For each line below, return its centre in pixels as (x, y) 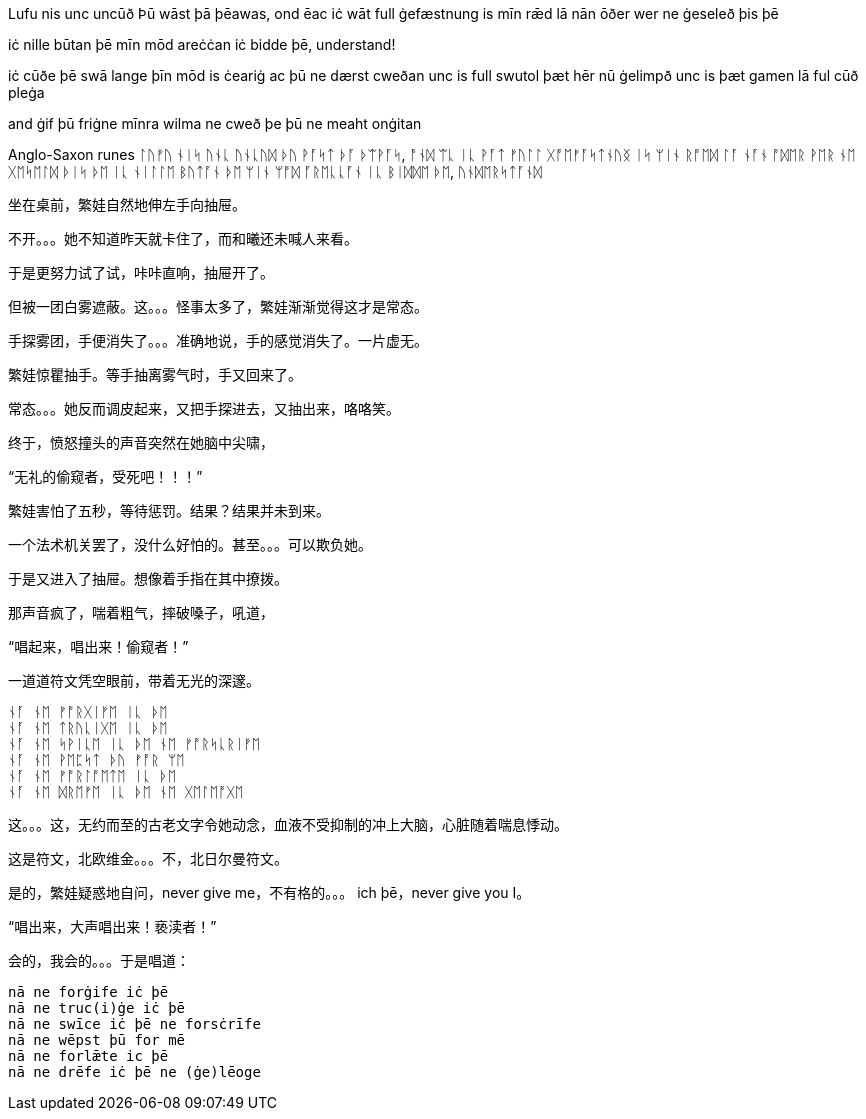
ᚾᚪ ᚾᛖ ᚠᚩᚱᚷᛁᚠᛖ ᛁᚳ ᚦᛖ (88, 712)
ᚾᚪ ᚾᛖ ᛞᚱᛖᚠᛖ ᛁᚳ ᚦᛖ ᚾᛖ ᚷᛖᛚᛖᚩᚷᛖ (126, 792)
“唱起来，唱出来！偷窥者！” (98, 646)
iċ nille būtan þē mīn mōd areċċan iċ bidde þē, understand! (202, 44)
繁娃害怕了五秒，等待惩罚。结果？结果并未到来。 (169, 510)
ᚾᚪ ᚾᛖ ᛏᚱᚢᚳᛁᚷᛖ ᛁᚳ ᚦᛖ (88, 728)
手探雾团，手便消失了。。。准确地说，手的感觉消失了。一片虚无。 (218, 340)
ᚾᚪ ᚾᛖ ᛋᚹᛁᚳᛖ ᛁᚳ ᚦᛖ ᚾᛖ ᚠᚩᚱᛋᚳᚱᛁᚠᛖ (134, 744)
